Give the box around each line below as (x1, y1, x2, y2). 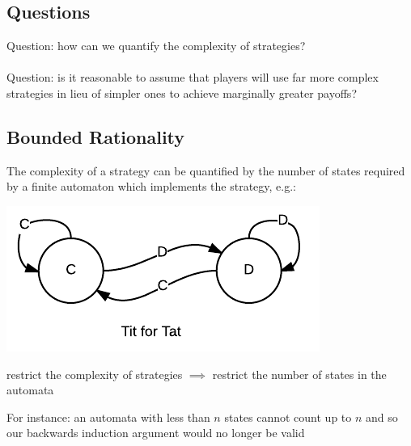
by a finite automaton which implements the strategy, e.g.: (6, 178, 296, 195)
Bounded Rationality (6, 124, 185, 149)
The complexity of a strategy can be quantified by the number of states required (6, 162, 405, 179)
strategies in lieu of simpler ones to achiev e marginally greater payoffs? (6, 84, 357, 101)
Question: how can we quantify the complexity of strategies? (6, 37, 306, 54)
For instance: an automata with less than (6, 408, 210, 425)
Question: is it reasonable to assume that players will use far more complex (6, 69, 379, 86)
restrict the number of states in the (212, 365, 387, 382)
